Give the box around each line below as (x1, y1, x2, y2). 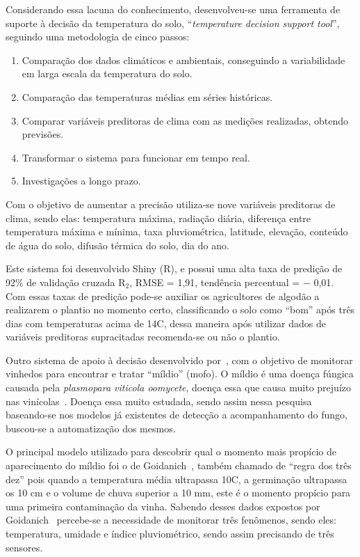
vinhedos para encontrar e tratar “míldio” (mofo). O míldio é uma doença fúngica (6, 366, 354, 381)
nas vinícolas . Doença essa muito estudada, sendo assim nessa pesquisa (6, 393, 312, 408)
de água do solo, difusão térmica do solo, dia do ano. (6, 237, 229, 252)
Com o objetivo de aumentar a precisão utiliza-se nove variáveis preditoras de (6, 196, 336, 211)
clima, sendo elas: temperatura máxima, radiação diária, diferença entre (6, 210, 311, 225)
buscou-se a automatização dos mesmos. (6, 421, 176, 435)
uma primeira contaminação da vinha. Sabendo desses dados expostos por (6, 499, 320, 513)
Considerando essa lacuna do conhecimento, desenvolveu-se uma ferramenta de (6, 2, 341, 16)
